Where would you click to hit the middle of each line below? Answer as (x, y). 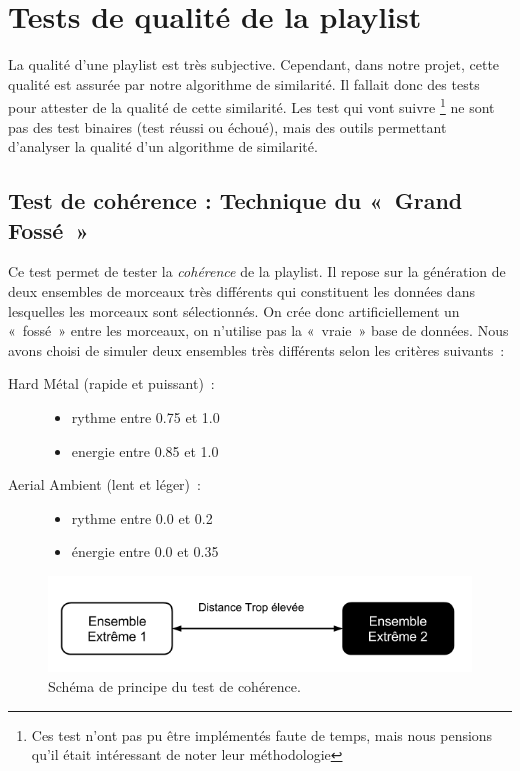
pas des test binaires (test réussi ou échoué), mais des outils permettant (227, 126)
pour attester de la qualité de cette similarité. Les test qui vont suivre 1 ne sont (251, 105)
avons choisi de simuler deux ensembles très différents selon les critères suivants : (256, 349)
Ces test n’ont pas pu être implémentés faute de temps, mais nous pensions (262, 734)
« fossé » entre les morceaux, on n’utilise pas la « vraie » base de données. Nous (258, 330)
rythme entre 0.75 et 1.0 (145, 416)
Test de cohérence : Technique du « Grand (235, 200)
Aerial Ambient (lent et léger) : (104, 484)
